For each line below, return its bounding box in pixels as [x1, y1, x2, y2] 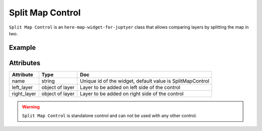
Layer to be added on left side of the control [80, 84, 180, 90]
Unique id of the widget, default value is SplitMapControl [80, 77, 210, 84]
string [41, 77, 55, 84]
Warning [22, 104, 40, 110]
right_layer [12, 90, 36, 97]
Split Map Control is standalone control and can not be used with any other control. [22, 113, 197, 118]
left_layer [12, 84, 33, 90]
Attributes [9, 58, 41, 67]
